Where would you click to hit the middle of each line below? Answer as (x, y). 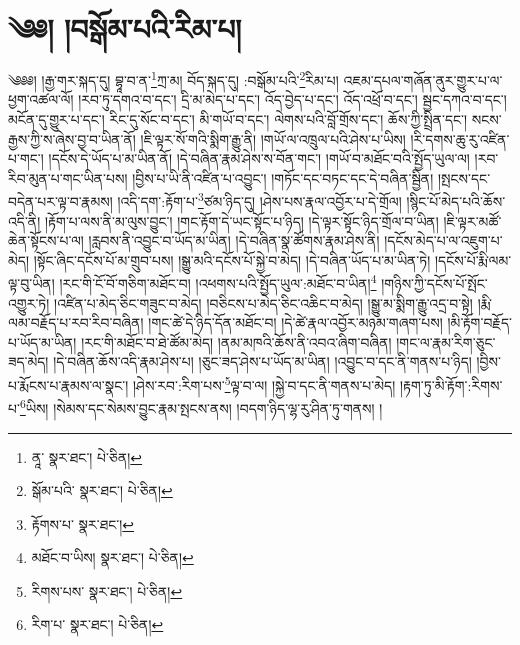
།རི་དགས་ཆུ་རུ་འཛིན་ (460, 138)
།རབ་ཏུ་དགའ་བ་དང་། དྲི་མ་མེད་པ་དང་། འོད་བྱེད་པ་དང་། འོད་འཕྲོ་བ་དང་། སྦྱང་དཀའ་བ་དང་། (292, 99)
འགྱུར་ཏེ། (29, 302)
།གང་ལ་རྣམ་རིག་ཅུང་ (446, 341)
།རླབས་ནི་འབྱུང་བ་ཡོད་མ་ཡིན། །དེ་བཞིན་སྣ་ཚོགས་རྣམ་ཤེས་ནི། (234, 240)
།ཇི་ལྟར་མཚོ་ (472, 220)
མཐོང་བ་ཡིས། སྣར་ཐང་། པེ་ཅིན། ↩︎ (112, 557)
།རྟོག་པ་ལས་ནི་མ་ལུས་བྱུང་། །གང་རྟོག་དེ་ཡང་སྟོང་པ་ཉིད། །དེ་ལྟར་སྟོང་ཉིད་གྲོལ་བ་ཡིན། (241, 220)
